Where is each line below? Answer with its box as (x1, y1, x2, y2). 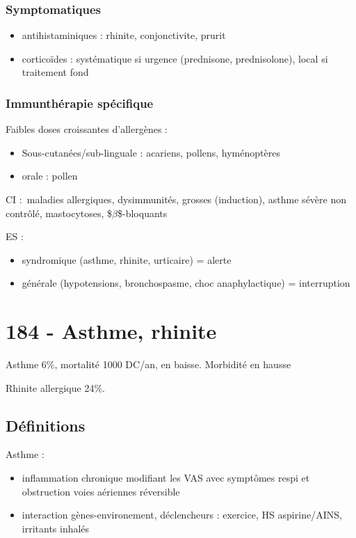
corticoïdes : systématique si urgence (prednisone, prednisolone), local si (22, 51, 328, 65)
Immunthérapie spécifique (6, 94, 154, 111)
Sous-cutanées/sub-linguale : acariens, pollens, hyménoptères (22, 145, 280, 159)
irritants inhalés (22, 521, 90, 535)
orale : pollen (22, 168, 78, 183)
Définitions (6, 414, 86, 436)
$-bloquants (118, 205, 168, 220)
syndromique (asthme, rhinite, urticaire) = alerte (22, 252, 232, 267)
